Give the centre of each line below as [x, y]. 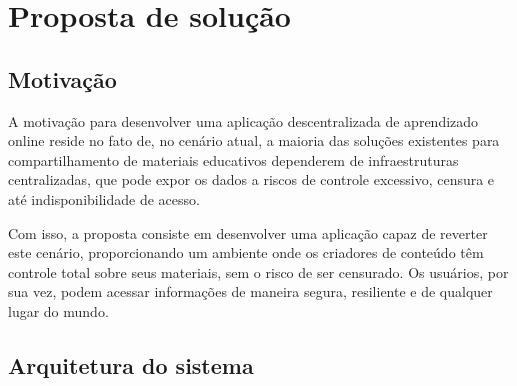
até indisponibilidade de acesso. [104, 198]
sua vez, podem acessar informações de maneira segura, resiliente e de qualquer [250, 291]
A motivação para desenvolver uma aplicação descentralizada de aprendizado [243, 120]
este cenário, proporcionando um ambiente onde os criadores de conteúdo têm [246, 252]
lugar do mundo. [58, 310]
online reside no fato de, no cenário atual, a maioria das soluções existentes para [254, 140]
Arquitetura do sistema [131, 364]
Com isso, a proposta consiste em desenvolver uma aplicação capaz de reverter [248, 232]
